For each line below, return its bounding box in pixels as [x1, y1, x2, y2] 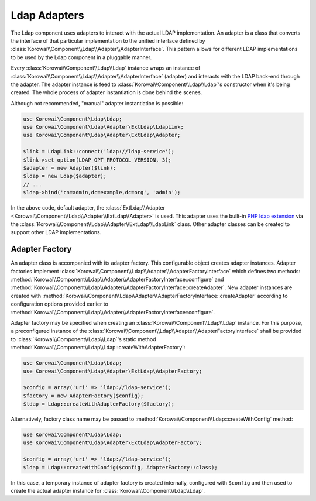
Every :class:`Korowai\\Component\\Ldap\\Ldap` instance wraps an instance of [11, 64, 201, 71]
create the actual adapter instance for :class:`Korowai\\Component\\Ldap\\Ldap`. [11, 487, 205, 494]
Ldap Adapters [11, 9, 84, 22]
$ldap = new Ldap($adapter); [23, 173, 107, 180]
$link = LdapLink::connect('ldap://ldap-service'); [23, 148, 175, 155]
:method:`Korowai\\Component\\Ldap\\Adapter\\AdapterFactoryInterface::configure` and [11, 276, 224, 283]
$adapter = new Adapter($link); [23, 164, 116, 171]
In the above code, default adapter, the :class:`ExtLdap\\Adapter [11, 204, 165, 211]
